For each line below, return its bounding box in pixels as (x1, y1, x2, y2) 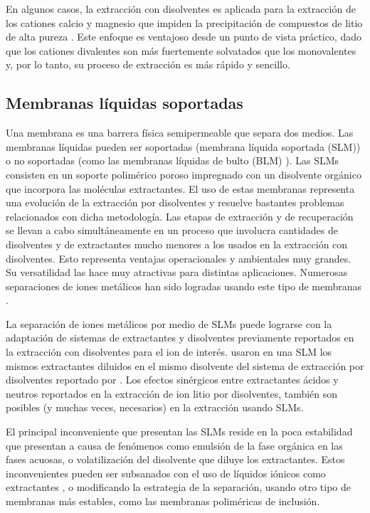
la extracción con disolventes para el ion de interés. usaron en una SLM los (6, 344, 332, 359)
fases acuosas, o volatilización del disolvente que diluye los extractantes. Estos (6, 452, 345, 467)
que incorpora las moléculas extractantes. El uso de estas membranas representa (6, 181, 355, 196)
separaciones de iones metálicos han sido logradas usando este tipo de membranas (6, 278, 362, 293)
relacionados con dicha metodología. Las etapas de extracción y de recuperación (6, 208, 354, 223)
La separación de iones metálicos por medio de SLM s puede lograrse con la (6, 316, 332, 331)
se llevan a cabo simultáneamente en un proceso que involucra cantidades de (6, 223, 339, 238)
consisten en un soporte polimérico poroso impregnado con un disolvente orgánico (6, 166, 361, 181)
